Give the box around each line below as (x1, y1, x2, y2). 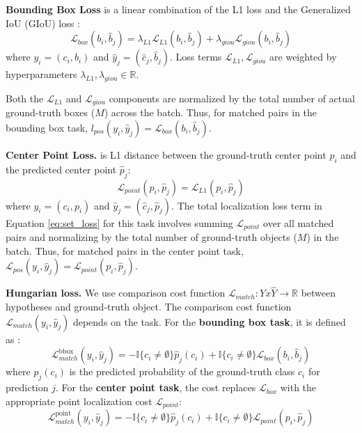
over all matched (263, 215, 334, 230)
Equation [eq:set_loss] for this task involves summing (6, 215, 233, 230)
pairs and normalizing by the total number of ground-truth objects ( (6, 230, 297, 244)
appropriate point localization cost (6, 393, 152, 408)
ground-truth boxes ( (6, 105, 95, 120)
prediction (6, 380, 49, 395)
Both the (6, 90, 44, 105)
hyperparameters (6, 67, 77, 81)
